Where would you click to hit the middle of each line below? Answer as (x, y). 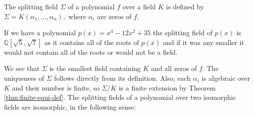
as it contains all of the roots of (92, 42)
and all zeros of (174, 68)
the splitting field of (183, 33)
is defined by (185, 6)
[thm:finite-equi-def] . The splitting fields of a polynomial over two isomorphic (120, 97)
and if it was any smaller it (203, 42)
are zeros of (114, 16)
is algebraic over (226, 78)
